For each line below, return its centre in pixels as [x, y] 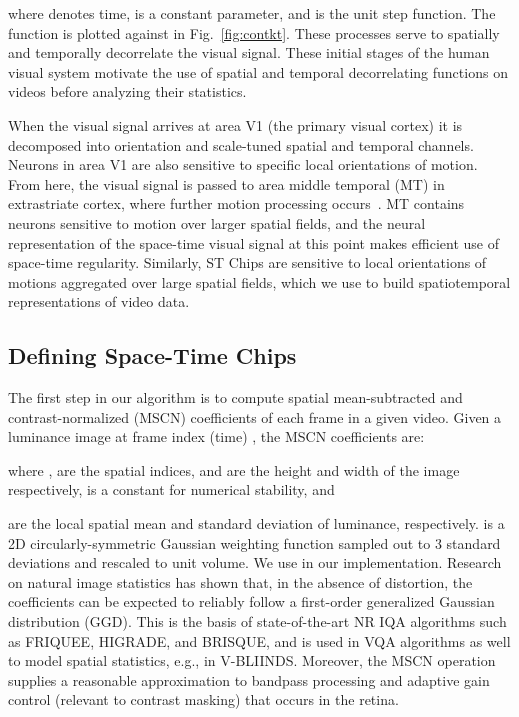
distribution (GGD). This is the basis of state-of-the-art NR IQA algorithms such [257, 621]
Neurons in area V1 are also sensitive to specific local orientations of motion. [243, 164]
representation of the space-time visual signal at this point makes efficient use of [253, 242]
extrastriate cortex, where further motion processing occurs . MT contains [236, 203]
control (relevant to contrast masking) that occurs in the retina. [203, 699]
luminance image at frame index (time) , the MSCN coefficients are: [216, 436]
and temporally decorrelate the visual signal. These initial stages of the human [249, 52]
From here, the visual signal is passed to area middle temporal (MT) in [226, 183]
